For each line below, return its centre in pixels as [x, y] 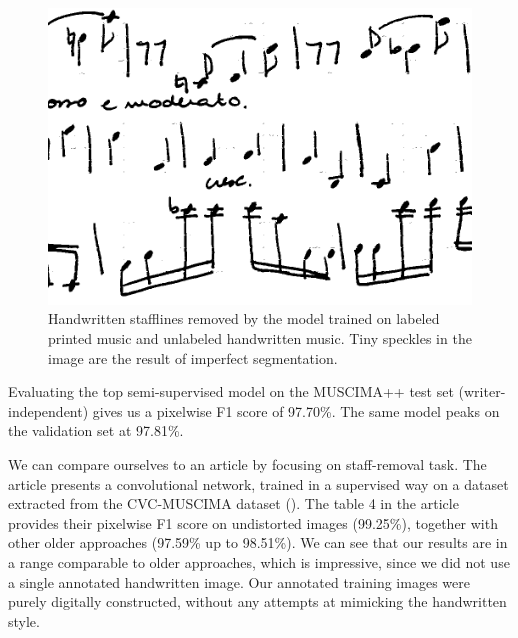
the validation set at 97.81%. [96, 430]
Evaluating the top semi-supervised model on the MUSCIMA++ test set [231, 391]
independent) [48, 410]
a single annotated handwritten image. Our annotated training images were [239, 581]
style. [24, 620]
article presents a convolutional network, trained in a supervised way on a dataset [258, 483]
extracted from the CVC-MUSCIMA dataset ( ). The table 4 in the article [233, 503]
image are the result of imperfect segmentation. [193, 357]
